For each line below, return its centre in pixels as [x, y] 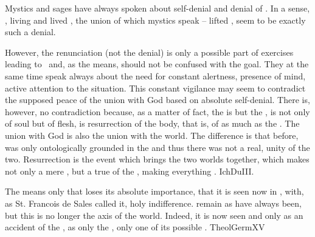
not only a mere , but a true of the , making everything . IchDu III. [130, 171]
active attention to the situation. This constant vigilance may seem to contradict [155, 88]
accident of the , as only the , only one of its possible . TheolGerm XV [135, 227]
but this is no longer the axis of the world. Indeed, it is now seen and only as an [154, 215]
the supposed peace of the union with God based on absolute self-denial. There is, [157, 100]
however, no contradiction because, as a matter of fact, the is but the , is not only [157, 111]
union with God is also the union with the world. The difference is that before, [152, 135]
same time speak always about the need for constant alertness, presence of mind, [155, 75]
